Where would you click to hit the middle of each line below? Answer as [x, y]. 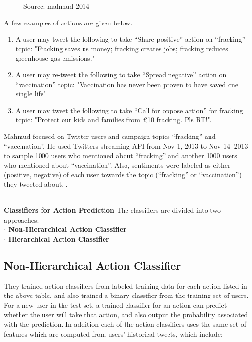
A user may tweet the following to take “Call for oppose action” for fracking [129, 110]
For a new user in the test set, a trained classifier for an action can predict [115, 305]
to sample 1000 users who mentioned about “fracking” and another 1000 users [121, 155]
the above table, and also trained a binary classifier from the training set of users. [126, 295]
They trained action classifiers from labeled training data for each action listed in [126, 285]
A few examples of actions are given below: [68, 22]
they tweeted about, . [36, 184]
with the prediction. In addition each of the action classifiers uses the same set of [125, 324]
